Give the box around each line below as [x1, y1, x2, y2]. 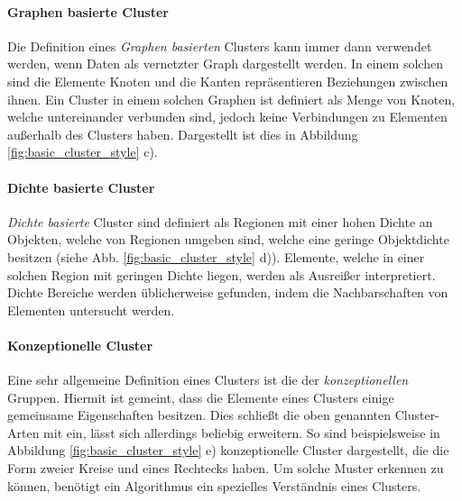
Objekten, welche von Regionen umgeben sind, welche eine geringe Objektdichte [7, 230, 449, 249]
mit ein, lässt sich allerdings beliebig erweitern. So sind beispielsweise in [43, 423, 440, 442]
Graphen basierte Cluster [7, 2, 169, 21]
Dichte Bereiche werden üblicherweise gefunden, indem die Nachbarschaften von [7, 283, 448, 302]
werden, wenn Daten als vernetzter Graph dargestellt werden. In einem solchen [7, 54, 443, 73]
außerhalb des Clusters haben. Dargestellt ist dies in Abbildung [7, 124, 358, 143]
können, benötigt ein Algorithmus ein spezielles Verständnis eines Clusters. [7, 476, 421, 495]
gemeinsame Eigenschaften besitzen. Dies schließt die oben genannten [7, 405, 392, 424]
